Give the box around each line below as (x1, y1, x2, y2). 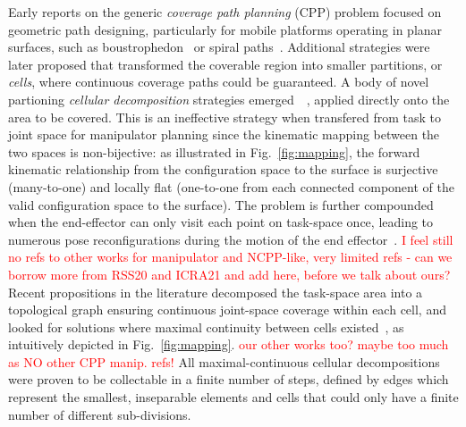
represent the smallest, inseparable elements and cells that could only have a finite (8, 388, 459, 406)
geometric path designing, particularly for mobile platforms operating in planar (8, 20, 443, 38)
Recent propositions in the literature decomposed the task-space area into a (8, 282, 423, 301)
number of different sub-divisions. (8, 405, 191, 423)
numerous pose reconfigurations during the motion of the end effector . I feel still (8, 230, 453, 248)
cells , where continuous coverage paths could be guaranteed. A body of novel (8, 72, 429, 91)
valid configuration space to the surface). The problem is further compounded (8, 195, 434, 213)
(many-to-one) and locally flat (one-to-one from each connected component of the (8, 177, 454, 196)
